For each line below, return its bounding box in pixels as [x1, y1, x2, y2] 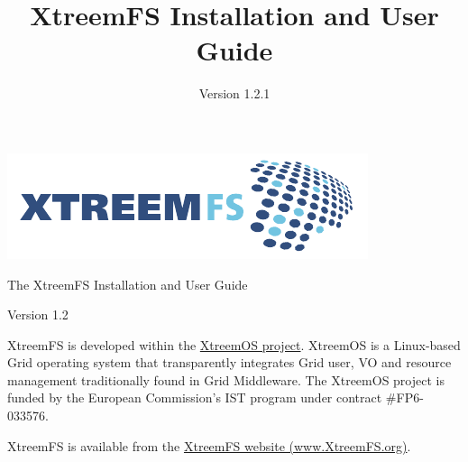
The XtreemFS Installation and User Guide [7, 274, 248, 293]
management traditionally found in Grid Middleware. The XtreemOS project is [7, 370, 445, 389]
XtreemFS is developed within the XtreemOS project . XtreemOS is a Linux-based [7, 335, 461, 354]
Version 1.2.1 [198, 84, 271, 103]
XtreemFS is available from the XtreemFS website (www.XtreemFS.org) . [7, 436, 411, 455]
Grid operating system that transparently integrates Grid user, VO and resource [7, 353, 452, 372]
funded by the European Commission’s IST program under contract [7, 388, 382, 407]
